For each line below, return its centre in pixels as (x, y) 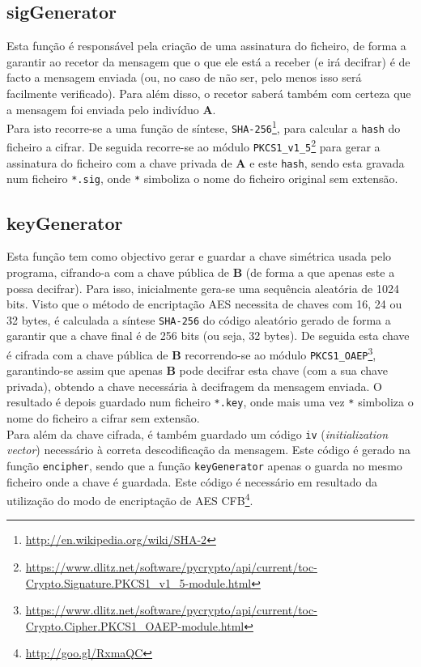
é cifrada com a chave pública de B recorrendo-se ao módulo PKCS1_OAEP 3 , (191, 353)
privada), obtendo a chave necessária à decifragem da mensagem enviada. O (194, 386)
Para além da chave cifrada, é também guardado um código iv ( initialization (198, 433)
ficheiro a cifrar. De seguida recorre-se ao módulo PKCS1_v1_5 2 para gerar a (193, 146)
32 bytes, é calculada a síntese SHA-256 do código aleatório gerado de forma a (199, 319)
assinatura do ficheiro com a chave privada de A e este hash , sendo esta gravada (206, 162)
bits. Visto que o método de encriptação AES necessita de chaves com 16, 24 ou (204, 304)
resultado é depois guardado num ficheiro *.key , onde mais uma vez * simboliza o (210, 402)
